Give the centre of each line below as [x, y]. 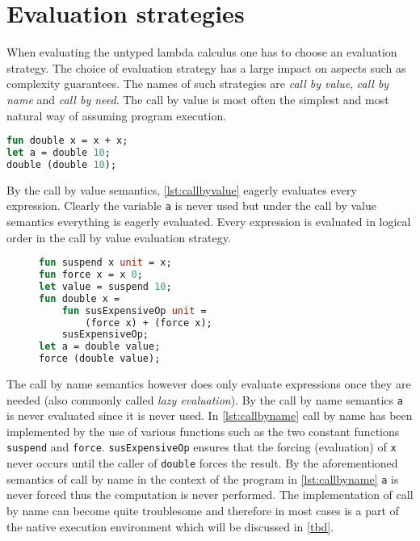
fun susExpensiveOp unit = [134, 310]
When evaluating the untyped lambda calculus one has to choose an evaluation [202, 52]
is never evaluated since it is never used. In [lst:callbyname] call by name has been [210, 415]
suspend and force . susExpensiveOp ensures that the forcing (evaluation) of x [202, 447]
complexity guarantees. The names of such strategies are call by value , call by [198, 84]
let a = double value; [100, 347]
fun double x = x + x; [67, 141]
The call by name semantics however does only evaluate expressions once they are [209, 384]
